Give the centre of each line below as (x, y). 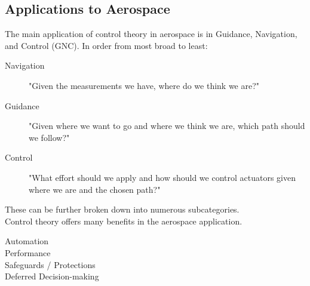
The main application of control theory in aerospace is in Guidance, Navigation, (151, 34)
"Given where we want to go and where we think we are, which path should (167, 126)
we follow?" (49, 137)
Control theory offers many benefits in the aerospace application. (124, 221)
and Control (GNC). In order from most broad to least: (106, 45)
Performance (28, 252)
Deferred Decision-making (52, 276)
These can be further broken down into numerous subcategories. (122, 209)
